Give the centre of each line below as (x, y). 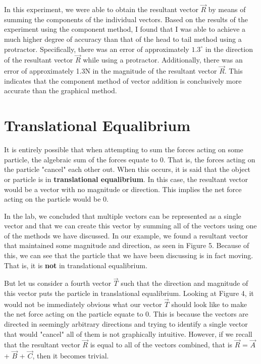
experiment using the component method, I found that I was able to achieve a (125, 29)
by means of (227, 9)
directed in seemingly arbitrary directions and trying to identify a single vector (126, 324)
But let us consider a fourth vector (58, 283)
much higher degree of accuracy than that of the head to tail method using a (123, 39)
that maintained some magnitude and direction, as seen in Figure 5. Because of (127, 245)
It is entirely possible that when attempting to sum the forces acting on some (124, 149)
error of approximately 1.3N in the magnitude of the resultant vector (111, 71)
